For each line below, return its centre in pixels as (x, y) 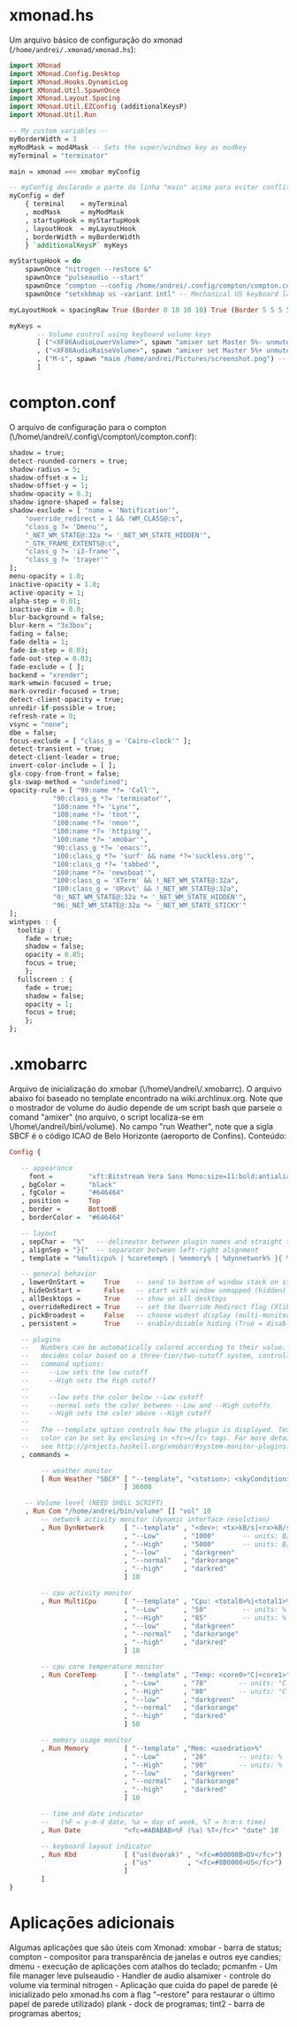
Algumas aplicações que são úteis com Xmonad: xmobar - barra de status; (145, 1947)
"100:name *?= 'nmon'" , (96, 823)
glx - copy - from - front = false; (65, 774)
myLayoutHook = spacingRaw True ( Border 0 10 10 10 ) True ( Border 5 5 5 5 (150, 310)
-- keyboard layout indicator (96, 1846)
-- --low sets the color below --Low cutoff (112, 1397)
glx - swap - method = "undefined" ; (69, 782)
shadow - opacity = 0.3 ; (51, 494)
